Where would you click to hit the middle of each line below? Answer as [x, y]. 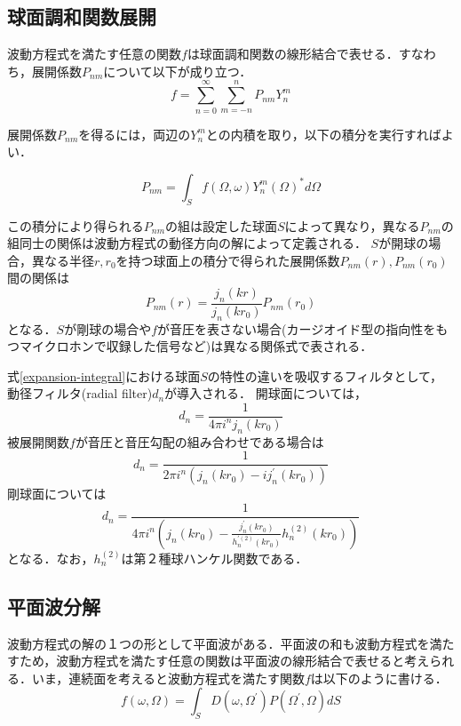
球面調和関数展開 [82, 16]
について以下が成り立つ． [178, 71]
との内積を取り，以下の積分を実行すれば [323, 134]
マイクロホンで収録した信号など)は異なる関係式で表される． [196, 346]
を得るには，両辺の [135, 134]
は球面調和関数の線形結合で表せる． [293, 54]
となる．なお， [51, 558]
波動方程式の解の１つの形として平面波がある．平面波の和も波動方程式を [219, 643]
